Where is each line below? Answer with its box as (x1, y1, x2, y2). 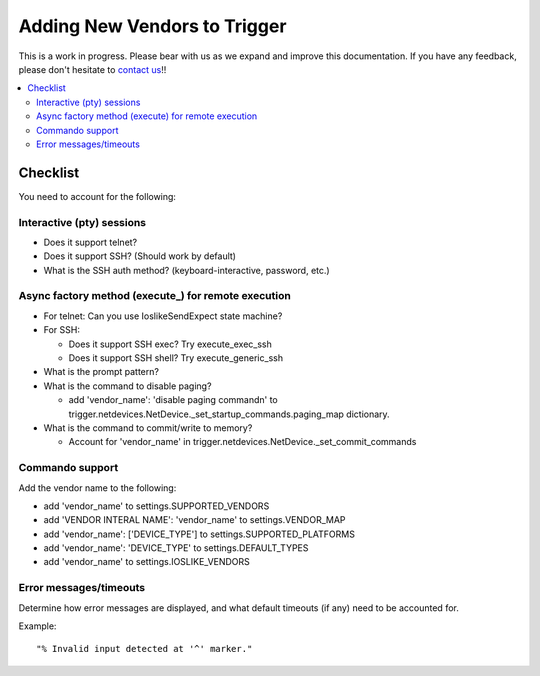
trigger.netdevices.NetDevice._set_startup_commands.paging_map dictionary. (68, 408, 390, 420)
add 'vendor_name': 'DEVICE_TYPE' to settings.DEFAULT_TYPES (43, 542, 309, 554)
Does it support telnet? (43, 236, 138, 248)
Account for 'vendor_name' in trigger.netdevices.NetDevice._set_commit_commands (68, 436, 417, 448)
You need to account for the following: (18, 190, 177, 202)
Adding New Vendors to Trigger (18, 15, 287, 37)
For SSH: (43, 324, 80, 336)
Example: (18, 620, 57, 632)
